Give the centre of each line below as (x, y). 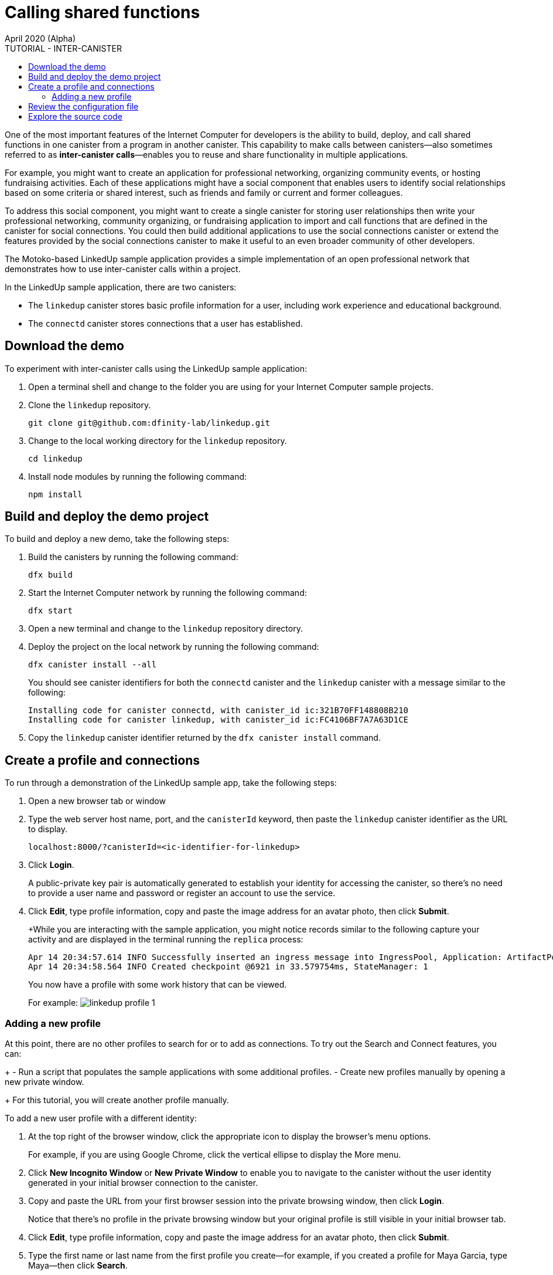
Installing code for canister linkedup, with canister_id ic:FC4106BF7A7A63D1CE (219, 720)
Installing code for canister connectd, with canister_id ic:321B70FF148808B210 (219, 711)
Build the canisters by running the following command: (133, 557)
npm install (55, 494)
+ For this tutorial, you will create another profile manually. (117, 1100)
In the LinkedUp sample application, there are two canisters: (121, 287)
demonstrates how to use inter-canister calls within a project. (123, 269)
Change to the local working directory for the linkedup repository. (158, 440)
